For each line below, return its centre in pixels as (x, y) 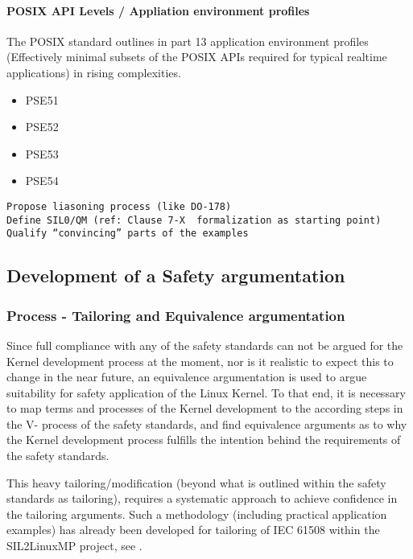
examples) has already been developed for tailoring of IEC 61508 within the (193, 530)
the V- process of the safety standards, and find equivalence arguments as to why (207, 423)
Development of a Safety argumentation (176, 275)
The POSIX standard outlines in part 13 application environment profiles (188, 41)
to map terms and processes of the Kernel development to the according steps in (205, 408)
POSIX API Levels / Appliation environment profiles (158, 10)
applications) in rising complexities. (94, 72)
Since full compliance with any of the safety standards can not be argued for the (205, 345)
